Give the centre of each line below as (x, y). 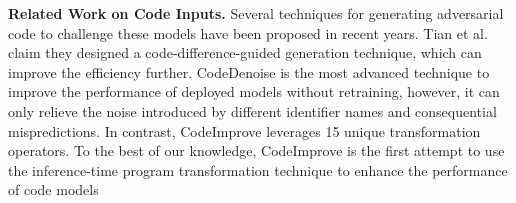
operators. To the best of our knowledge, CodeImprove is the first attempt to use (256, 150)
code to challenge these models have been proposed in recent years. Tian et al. (248, 32)
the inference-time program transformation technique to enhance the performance (258, 169)
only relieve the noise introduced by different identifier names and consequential (252, 110)
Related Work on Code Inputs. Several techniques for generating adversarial (256, 13)
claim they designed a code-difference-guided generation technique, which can (245, 52)
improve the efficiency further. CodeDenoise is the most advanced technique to (249, 71)
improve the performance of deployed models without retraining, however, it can (254, 91)
